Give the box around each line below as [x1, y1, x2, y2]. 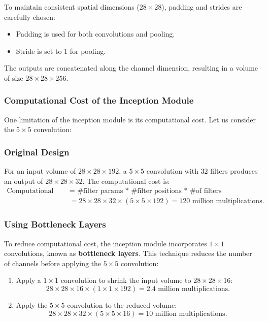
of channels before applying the [4, 257, 102, 268]
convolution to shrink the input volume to [60, 275, 191, 285]
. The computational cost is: [82, 175, 170, 186]
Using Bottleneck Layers [4, 218, 106, 231]
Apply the [16, 300, 48, 310]
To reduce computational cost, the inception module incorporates [4, 238, 207, 248]
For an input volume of [4, 166, 76, 176]
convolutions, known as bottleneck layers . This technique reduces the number [4, 248, 252, 259]
